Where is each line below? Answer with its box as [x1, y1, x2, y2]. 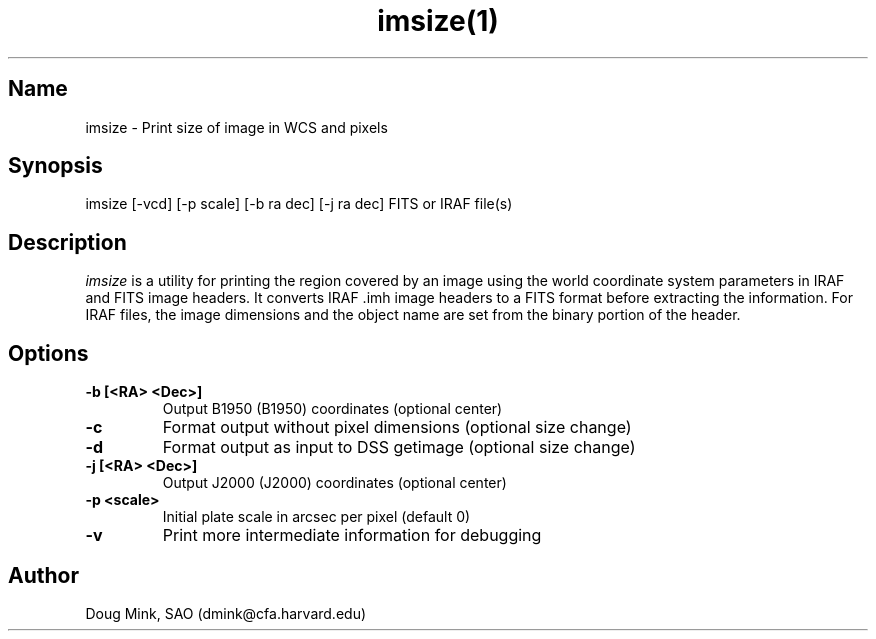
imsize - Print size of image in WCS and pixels [85, 118, 388, 136]
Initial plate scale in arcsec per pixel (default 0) [162, 508, 471, 526]
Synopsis [8, 153, 103, 179]
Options [8, 340, 89, 366]
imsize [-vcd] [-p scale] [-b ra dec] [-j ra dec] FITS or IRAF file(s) [85, 195, 513, 213]
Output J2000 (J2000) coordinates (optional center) [162, 474, 507, 492]
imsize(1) [377, 4, 499, 38]
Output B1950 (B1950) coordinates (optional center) [162, 400, 503, 418]
